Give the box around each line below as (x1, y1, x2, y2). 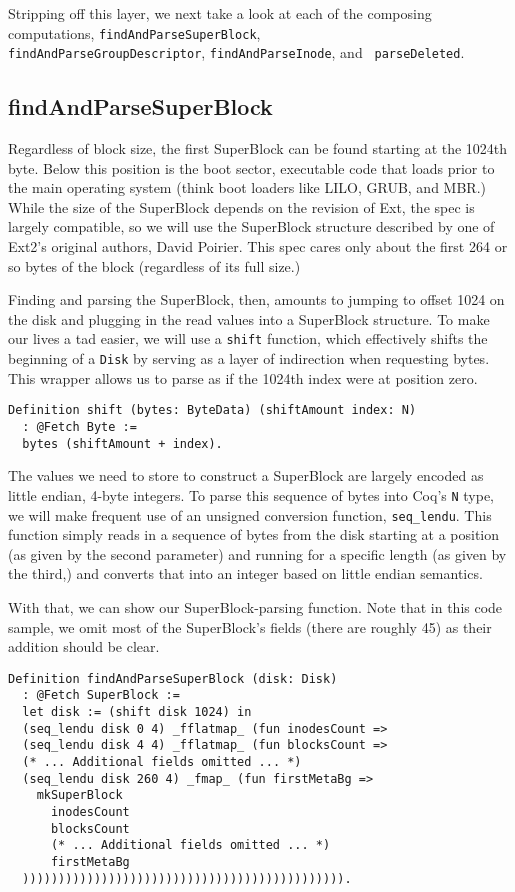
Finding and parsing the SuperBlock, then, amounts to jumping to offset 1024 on (8, 289, 505, 310)
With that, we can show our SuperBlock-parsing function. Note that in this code (8, 597, 503, 618)
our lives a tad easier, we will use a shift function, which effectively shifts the (8, 328, 488, 349)
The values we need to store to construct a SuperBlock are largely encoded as (8, 465, 484, 486)
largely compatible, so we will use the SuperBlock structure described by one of (8, 216, 495, 237)
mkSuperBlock (36, 788, 123, 803)
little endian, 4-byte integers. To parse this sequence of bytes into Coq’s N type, (8, 484, 495, 505)
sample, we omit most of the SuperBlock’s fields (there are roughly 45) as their (8, 616, 492, 637)
